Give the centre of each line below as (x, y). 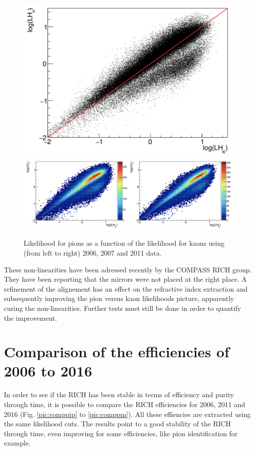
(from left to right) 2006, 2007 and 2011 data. (93, 252)
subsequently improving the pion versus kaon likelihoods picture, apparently (119, 298)
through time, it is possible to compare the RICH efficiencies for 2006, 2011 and (125, 404)
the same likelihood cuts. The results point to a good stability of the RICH (117, 424)
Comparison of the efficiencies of (117, 352)
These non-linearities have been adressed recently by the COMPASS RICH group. (128, 269)
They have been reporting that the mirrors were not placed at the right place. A (126, 279)
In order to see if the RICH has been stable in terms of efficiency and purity (119, 395)
